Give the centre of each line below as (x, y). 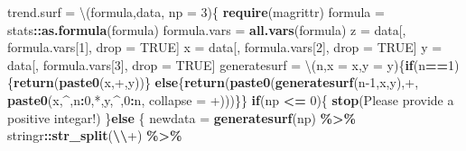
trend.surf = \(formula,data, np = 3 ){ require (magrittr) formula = (196, 12)
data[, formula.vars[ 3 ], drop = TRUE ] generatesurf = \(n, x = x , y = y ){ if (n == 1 (231, 64)
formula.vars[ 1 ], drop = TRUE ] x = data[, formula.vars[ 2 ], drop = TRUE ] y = (225, 47)
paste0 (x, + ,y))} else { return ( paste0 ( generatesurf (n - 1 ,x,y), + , (239, 82)
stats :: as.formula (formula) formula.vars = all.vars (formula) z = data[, (207, 29)
